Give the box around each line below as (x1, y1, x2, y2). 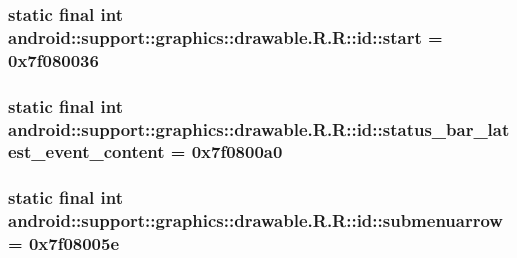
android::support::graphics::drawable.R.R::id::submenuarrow (8, 208, 503, 233)
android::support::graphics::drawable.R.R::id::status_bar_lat (8, 116, 510, 141)
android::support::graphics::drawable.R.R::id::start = (8, 24, 443, 49)
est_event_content (8, 139, 165, 164)
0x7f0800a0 (191, 139, 283, 164)
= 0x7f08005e (8, 231, 120, 256)
